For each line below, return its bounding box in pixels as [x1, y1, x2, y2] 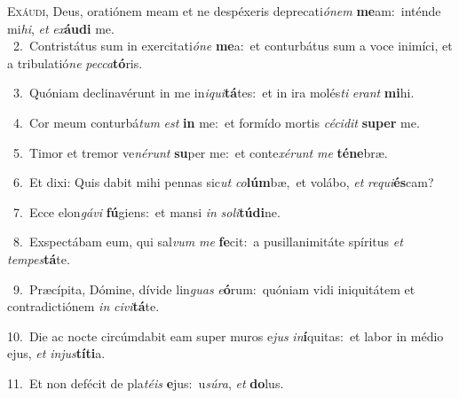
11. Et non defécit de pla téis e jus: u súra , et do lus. [7, 373, 284, 392]
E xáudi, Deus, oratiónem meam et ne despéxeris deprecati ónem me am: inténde [7, 2, 441, 20]
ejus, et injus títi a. [7, 344, 106, 363]
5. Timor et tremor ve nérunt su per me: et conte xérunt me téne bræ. [12, 143, 388, 161]
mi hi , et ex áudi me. [7, 19, 115, 37]
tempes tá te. [7, 249, 70, 268]
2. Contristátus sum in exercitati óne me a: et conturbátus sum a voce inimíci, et [12, 36, 453, 55]
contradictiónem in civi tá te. [7, 297, 160, 316]
